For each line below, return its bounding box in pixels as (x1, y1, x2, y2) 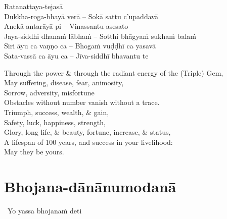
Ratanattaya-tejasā (4, 1, 63, 11)
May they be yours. (4, 146, 64, 157)
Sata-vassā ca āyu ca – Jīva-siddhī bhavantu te (4, 50, 149, 61)
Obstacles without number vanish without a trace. (4, 97, 160, 107)
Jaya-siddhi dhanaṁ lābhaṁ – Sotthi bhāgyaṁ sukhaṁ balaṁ (4, 30, 196, 41)
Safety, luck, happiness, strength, (4, 117, 106, 127)
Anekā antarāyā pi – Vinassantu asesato (4, 21, 128, 31)
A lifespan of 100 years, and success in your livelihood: (4, 136, 173, 147)
